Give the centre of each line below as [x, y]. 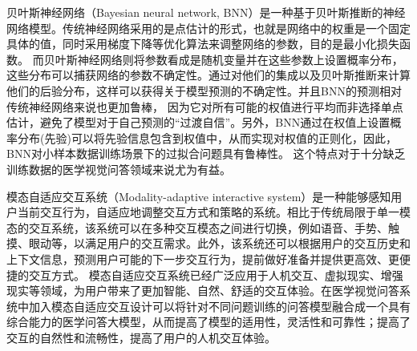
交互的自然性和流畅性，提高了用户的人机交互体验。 [141, 337]
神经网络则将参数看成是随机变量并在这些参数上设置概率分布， [240, 59]
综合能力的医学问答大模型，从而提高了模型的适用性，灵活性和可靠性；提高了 [208, 322]
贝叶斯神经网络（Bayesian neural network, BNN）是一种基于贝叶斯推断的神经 [206, 12]
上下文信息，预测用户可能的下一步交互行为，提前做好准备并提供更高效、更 [203, 258]
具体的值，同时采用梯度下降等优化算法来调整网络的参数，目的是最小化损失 [203, 44]
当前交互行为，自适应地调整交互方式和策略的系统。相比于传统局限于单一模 [214, 212]
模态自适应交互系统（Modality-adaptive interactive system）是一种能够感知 [199, 196]
